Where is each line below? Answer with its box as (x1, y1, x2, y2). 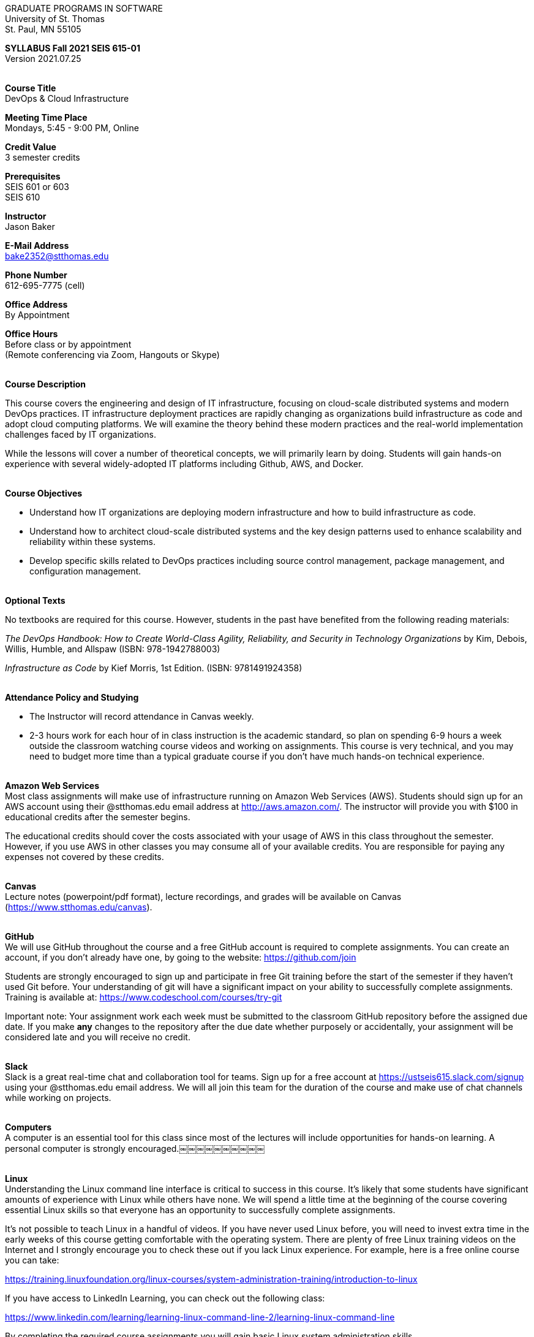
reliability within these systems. (29, 536, 156, 547)
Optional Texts (5, 595, 66, 606)
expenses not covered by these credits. (5, 851, 164, 862)
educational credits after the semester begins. (5, 812, 190, 822)
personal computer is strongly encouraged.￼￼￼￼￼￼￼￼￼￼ (5, 1143, 265, 1154)
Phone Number (5, 270, 67, 280)
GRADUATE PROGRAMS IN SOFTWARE (5, 3, 163, 13)
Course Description (5, 379, 86, 389)
